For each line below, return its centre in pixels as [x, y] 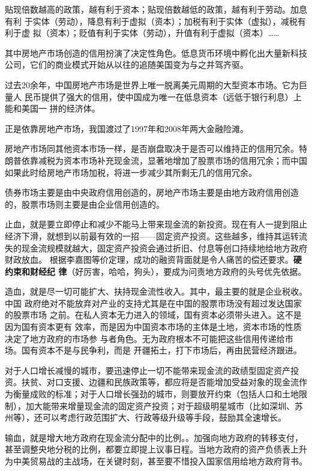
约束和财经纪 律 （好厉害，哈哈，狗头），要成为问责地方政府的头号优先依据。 [156, 271]
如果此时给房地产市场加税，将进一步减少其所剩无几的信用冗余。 [131, 172]
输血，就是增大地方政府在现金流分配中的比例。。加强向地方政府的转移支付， [154, 437]
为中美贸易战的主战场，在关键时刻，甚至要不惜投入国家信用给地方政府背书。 [156, 461]
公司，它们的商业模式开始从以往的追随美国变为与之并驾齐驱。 [127, 64]
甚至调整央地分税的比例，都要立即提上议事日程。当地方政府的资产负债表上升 [156, 449]
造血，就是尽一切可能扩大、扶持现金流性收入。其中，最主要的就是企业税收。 [156, 291]
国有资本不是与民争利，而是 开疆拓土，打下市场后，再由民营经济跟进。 [161, 350]
